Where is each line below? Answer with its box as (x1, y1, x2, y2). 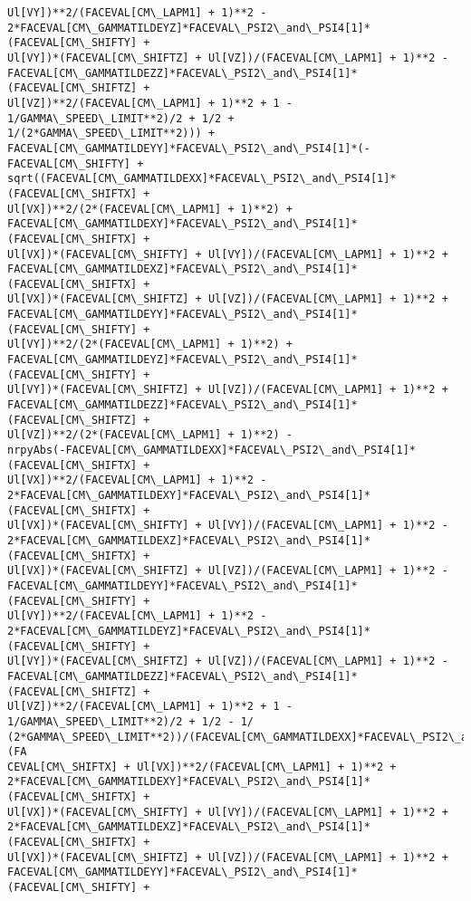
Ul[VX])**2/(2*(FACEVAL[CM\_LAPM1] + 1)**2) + (7, 202, 293, 216)
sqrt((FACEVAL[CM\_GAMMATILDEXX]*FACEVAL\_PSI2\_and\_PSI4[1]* (7, 172, 397, 186)
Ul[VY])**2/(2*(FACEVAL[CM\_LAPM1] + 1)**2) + (7, 338, 293, 351)
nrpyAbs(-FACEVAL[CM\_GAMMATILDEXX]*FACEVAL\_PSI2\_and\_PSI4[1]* (7, 444, 417, 457)
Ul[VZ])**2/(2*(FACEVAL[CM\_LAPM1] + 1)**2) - (7, 428, 293, 442)
